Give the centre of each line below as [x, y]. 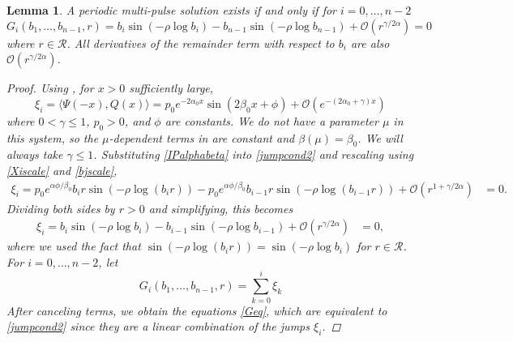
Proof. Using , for [50, 88]
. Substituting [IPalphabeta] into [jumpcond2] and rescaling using [254, 154]
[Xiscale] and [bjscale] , [62, 170]
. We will [380, 137]
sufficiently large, [171, 88]
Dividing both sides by [61, 208]
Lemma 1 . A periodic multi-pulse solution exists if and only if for [171, 10]
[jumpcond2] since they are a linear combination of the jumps [158, 326]
